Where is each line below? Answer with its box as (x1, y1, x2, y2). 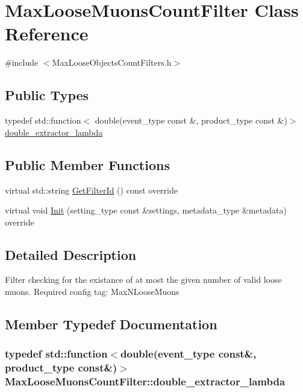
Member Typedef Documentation (5, 315, 217, 334)
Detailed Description (5, 245, 137, 264)
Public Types (5, 86, 89, 104)
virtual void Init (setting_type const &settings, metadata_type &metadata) (5, 204, 287, 217)
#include (5, 56, 39, 69)
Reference (5, 21, 89, 46)
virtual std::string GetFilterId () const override (5, 183, 178, 196)
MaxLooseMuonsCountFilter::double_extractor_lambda (5, 374, 286, 389)
